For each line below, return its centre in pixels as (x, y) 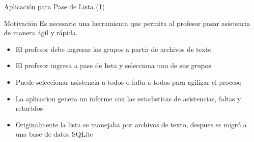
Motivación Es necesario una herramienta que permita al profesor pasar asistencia (127, 23)
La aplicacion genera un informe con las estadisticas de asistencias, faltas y (128, 98)
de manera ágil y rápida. (41, 33)
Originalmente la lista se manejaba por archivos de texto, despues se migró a (131, 124)
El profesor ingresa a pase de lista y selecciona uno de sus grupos (113, 65)
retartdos (29, 108)
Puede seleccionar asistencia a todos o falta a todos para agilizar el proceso (128, 82)
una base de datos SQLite (54, 134)
